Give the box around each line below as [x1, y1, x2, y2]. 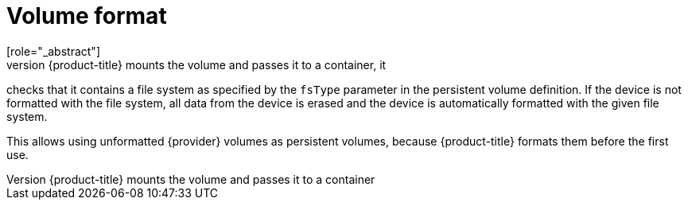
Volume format [6, 2, 167, 29]
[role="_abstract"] [6, 44, 101, 58]
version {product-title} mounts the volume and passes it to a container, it [6, 57, 387, 72]
